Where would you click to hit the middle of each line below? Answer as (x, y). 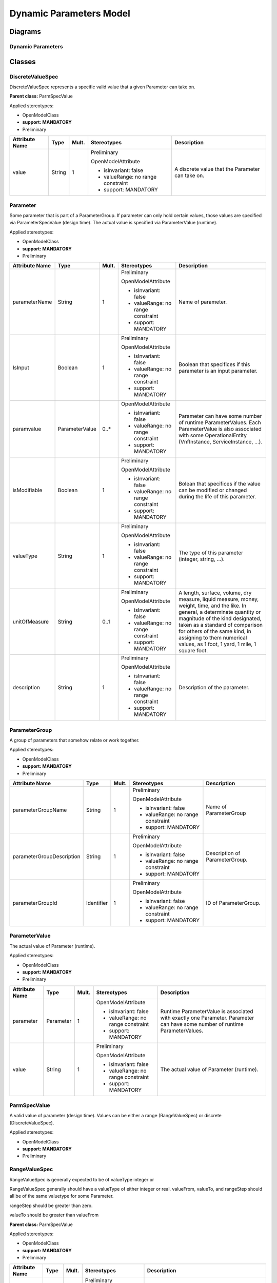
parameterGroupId (35, 903)
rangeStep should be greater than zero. (51, 1206)
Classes (23, 62)
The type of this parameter (211, 553)
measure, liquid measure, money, (219, 599)
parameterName (32, 302)
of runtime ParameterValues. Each (220, 422)
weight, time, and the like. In (213, 606)
